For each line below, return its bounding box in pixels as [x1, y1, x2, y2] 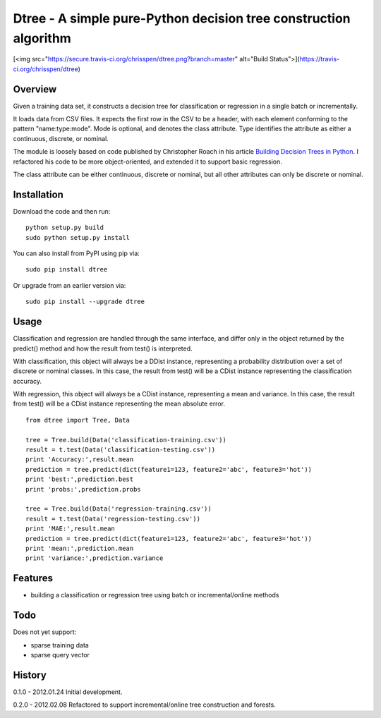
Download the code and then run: [13, 207, 111, 215]
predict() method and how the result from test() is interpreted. [13, 344, 193, 353]
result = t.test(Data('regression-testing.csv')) [25, 515, 201, 523]
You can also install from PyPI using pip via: [13, 249, 140, 257]
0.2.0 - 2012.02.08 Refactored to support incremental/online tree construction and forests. [13, 700, 277, 709]
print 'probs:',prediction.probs [25, 485, 141, 493]
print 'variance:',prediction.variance [25, 554, 164, 562]
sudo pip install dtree [25, 265, 108, 274]
